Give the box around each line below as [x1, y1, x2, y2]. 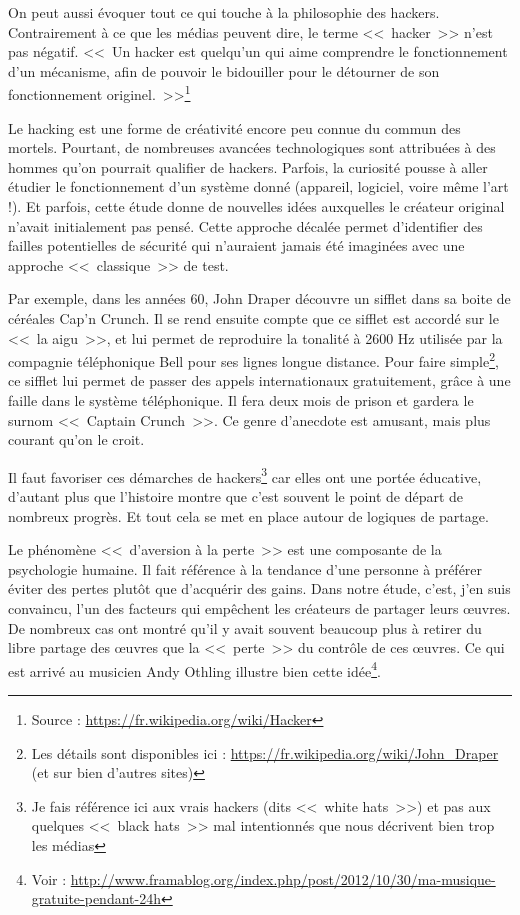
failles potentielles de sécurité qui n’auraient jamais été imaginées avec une [8, 235, 465, 256]
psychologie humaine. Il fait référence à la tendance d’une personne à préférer [8, 558, 483, 579]
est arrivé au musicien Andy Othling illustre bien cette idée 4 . [8, 657, 381, 681]
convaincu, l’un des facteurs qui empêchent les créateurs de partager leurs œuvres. [8, 598, 511, 618]
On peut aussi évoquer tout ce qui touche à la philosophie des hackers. [8, 2, 440, 22]
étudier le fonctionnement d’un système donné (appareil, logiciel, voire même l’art [8, 176, 509, 197]
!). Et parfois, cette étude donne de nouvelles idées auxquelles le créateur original [8, 196, 505, 216]
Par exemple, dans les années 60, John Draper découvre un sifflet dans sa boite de [8, 288, 511, 309]
